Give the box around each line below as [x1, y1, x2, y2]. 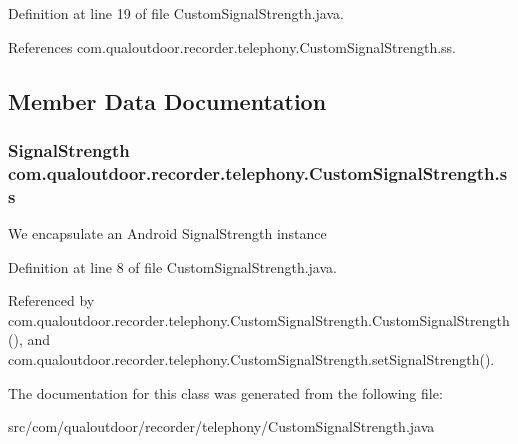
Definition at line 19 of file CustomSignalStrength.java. [8, 3, 344, 23]
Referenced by [8, 290, 95, 311]
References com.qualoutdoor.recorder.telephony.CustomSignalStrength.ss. [8, 36, 457, 57]
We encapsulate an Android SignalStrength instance [8, 223, 327, 244]
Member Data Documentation [8, 85, 327, 116]
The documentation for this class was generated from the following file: [8, 382, 443, 403]
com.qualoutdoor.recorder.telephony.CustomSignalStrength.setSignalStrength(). [8, 349, 495, 369]
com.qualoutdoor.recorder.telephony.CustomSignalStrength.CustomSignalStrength [8, 309, 510, 330]
